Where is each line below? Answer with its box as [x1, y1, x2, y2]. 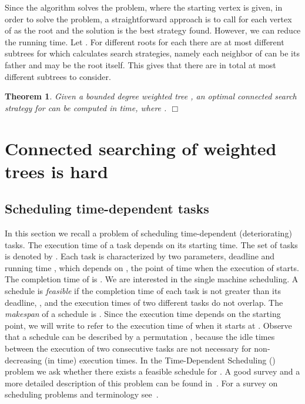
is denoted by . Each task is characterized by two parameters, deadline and [5, 250, 275, 262]
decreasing [5, 353, 42, 366]
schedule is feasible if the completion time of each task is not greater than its [5, 285, 281, 297]
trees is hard [5, 159, 108, 183]
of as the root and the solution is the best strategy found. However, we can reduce [5, 24, 301, 36]
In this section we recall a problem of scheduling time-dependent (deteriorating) [5, 227, 292, 239]
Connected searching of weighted [5, 136, 277, 160]
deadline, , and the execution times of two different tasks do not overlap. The [5, 296, 283, 308]
